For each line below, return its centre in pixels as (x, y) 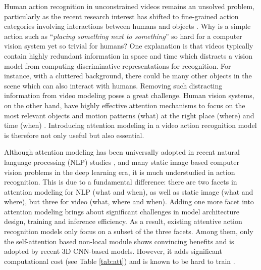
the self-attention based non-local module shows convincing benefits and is (119, 241)
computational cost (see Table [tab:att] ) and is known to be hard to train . (120, 261)
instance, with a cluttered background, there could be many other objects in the (128, 76)
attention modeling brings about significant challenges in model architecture (122, 211)
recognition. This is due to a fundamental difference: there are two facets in (121, 182)
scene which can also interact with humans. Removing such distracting (113, 85)
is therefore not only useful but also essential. (74, 135)
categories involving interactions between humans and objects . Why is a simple (127, 26)
